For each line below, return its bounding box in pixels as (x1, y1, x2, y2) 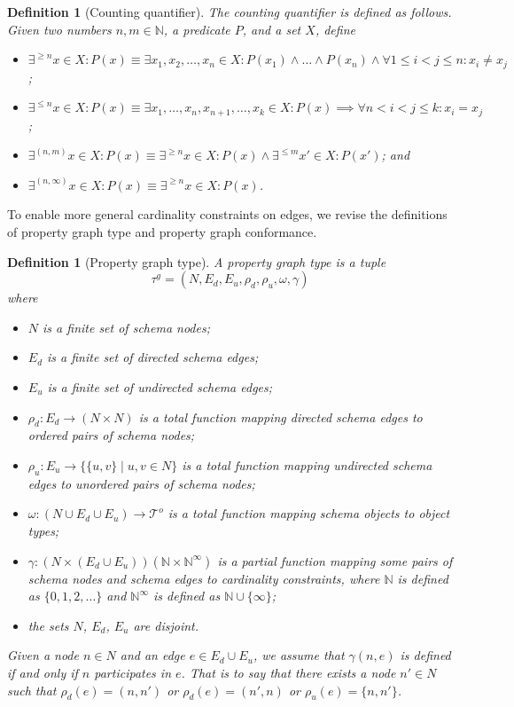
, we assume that (253, 646, 345, 664)
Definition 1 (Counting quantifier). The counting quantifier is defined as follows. (7, 3, 452, 20)
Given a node (7, 646, 79, 664)
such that (7, 680, 57, 699)
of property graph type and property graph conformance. (7, 223, 317, 241)
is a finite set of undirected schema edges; (47, 378, 273, 397)
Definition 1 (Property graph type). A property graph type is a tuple (7, 252, 386, 271)
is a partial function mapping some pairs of (217, 551, 453, 570)
